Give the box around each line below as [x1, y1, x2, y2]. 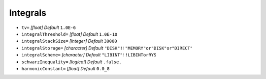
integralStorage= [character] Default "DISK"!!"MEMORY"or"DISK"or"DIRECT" [21, 45, 193, 51]
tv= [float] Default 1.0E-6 [21, 25, 76, 30]
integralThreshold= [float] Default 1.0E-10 [21, 31, 118, 37]
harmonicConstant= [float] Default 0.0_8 [21, 65, 110, 71]
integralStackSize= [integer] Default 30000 [21, 38, 118, 44]
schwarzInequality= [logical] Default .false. [21, 59, 122, 65]
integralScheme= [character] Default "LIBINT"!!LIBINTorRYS [21, 52, 157, 58]
